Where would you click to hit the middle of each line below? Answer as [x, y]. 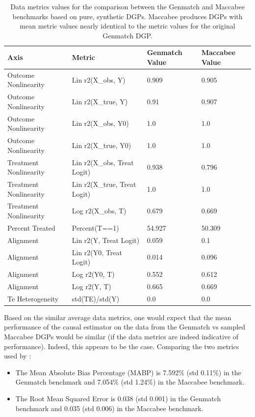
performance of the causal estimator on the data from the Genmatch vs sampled [125, 327]
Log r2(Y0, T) [93, 274]
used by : [18, 356]
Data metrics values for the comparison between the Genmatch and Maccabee [127, 6]
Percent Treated [31, 227]
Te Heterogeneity [33, 298]
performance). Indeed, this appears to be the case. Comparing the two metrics [122, 346]
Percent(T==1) [95, 227]
